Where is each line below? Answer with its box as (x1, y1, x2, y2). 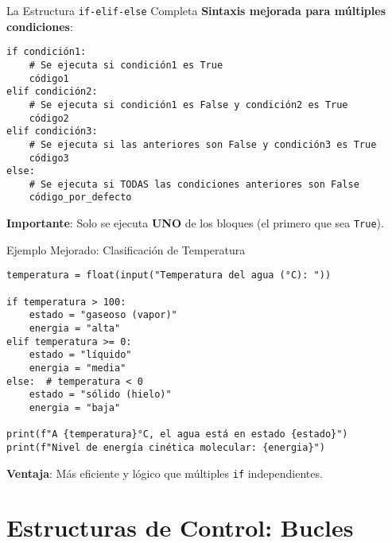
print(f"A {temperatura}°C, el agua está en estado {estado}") (6, 429, 348, 440)
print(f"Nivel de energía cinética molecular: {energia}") (6, 441, 325, 453)
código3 (29, 152, 69, 164)
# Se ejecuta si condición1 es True (29, 59, 223, 71)
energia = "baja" (29, 401, 121, 413)
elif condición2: (6, 86, 98, 98)
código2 (29, 112, 69, 124)
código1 (29, 72, 69, 84)
